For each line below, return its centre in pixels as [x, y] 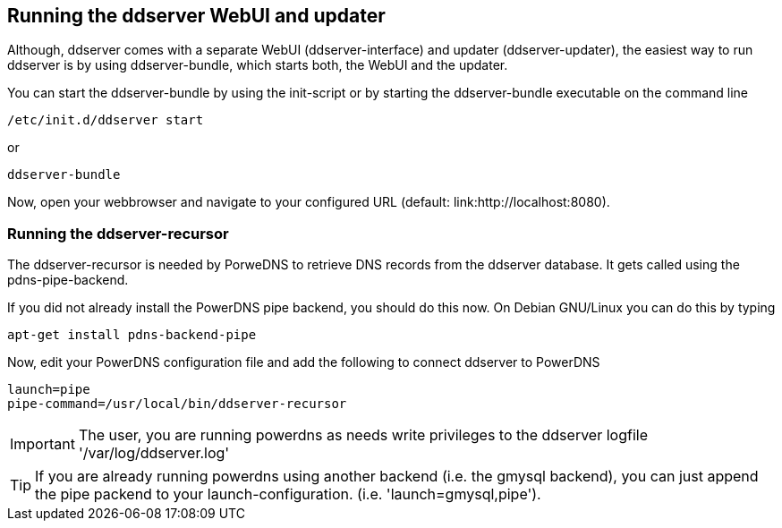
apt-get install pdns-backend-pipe [132, 335]
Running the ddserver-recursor [118, 233]
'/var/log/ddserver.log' [154, 453]
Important [42, 444]
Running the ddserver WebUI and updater [196, 16]
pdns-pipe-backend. [68, 280]
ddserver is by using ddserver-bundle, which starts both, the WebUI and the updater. [258, 65]
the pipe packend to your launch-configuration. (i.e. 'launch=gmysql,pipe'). [288, 494]
